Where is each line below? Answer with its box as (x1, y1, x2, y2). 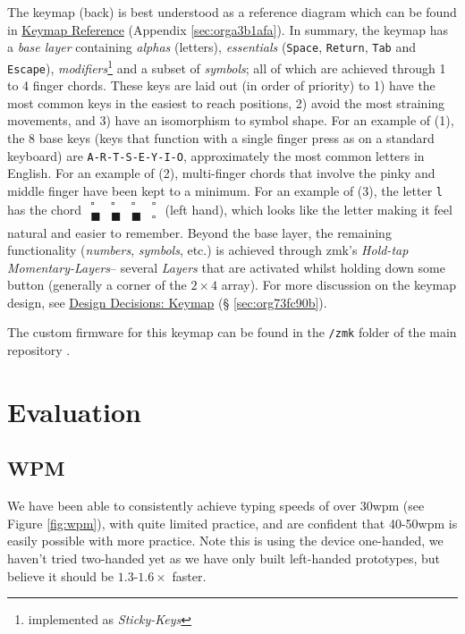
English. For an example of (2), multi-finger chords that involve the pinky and (7, 164, 435, 182)
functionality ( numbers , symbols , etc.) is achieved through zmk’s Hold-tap (7, 241, 409, 259)
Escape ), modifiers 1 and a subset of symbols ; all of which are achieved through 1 (7, 55, 446, 77)
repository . (7, 341, 71, 359)
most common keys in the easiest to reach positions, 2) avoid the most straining (7, 93, 445, 112)
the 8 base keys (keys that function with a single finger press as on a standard (7, 128, 435, 147)
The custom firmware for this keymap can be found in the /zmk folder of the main (7, 323, 457, 342)
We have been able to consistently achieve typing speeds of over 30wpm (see (7, 496, 425, 515)
